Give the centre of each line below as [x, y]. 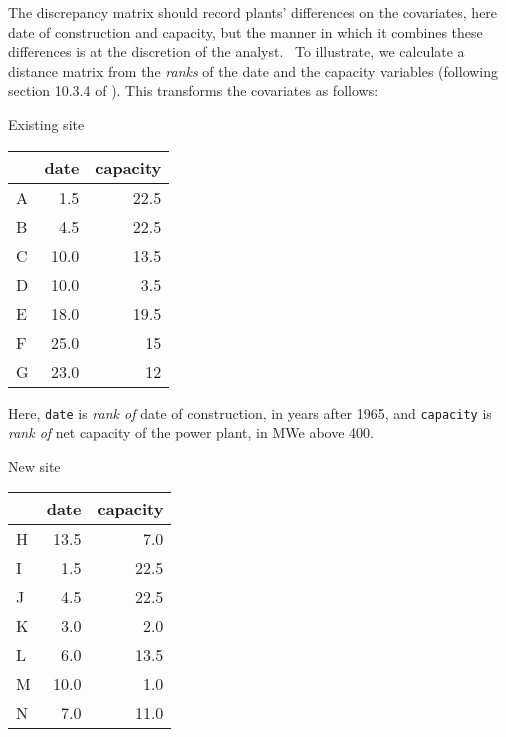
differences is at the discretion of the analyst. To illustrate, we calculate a [236, 51]
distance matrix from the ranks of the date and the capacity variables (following [253, 70]
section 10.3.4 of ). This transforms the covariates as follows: [193, 90]
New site [34, 465]
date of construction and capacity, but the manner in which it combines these [245, 31]
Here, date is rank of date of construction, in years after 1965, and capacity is [250, 412]
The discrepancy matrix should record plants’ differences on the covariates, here [253, 12]
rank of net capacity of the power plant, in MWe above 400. [191, 432]
